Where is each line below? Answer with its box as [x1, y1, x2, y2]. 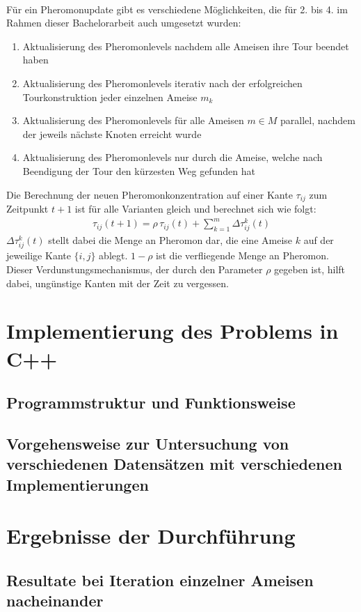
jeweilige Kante [6, 248, 71, 263]
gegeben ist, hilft [274, 262, 346, 277]
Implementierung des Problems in [6, 316, 339, 345]
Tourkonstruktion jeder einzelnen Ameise [22, 89, 198, 104]
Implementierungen [6, 473, 149, 495]
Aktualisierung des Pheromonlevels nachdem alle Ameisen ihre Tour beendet [22, 38, 349, 53]
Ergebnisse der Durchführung [6, 521, 296, 550]
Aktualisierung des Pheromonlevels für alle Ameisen [22, 113, 244, 128]
